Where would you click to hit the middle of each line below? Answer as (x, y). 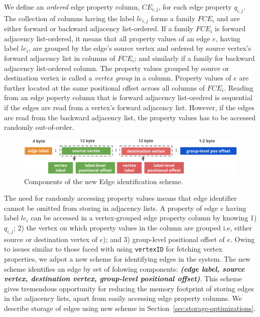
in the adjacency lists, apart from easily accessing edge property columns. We (123, 298)
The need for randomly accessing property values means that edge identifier (120, 198)
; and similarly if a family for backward (194, 58)
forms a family (173, 18)
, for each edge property (195, 7)
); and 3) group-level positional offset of (164, 239)
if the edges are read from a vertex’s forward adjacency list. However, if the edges (129, 107)
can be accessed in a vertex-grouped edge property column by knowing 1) (144, 218)
